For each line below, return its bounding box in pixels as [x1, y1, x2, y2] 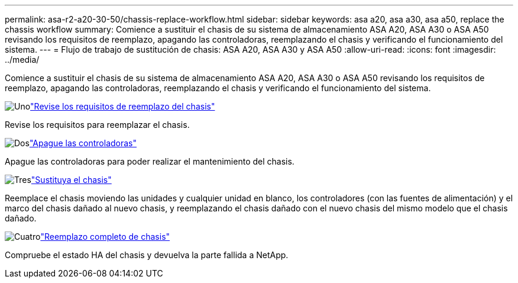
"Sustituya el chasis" [31, 175, 112, 185]
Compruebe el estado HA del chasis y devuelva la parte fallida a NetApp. [5, 250, 289, 260]
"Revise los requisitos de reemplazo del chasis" [30, 101, 215, 111]
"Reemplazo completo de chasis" [40, 231, 170, 242]
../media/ [5, 54, 40, 65]
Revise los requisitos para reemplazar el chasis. [5, 120, 190, 130]
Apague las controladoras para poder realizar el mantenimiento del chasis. [5, 156, 294, 166]
